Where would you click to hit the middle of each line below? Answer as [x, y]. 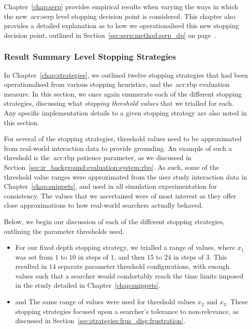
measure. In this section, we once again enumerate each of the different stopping [123, 93]
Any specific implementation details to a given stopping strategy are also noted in [126, 112]
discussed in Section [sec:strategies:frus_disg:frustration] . [100, 321]
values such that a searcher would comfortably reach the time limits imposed [129, 275]
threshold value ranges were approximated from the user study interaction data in [126, 176]
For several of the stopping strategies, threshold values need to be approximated [123, 139]
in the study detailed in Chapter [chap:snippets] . [88, 285]
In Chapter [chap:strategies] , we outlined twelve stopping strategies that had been [126, 74]
